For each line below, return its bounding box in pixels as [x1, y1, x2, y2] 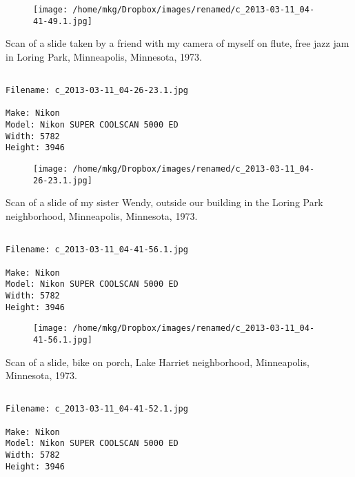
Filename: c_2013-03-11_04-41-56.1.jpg [6, 245, 188, 255]
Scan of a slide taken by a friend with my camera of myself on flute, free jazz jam [6, 36, 349, 50]
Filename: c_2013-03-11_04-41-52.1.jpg [6, 404, 188, 414]
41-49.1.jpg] [33, 16, 92, 26]
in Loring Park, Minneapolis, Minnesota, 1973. [6, 49, 202, 63]
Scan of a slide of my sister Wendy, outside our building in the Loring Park [6, 195, 323, 210]
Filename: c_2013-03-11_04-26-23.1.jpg [6, 85, 188, 96]
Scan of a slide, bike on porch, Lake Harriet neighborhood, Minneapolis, [6, 354, 310, 369]
